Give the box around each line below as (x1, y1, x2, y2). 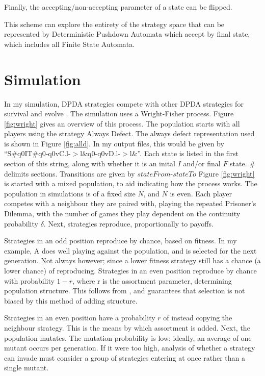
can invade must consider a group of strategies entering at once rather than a (4, 352, 246, 363)
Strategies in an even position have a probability (4, 312, 155, 323)
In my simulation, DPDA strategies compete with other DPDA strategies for (4, 98, 244, 109)
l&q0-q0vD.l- (80, 148, 121, 159)
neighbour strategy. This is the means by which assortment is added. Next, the (4, 322, 250, 333)
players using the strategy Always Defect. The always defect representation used (4, 128, 255, 139)
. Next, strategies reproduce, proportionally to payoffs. (43, 218, 214, 229)
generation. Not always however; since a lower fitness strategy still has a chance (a (4, 255, 261, 266)
